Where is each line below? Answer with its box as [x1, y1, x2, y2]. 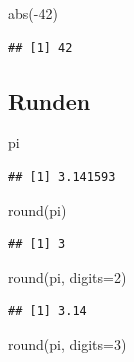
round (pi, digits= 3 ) [8, 333, 127, 354]
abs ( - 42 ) [8, 3, 58, 23]
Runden [8, 85, 91, 116]
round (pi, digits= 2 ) [8, 266, 127, 287]
